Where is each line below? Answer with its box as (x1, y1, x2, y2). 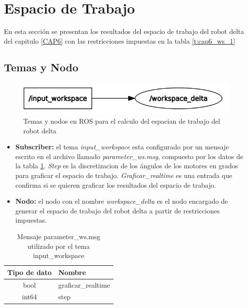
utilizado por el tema (27, 241, 90, 251)
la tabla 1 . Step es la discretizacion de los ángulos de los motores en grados (15, 161, 238, 171)
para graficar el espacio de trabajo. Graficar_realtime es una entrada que (15, 170, 232, 180)
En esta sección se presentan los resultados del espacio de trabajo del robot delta (4, 26, 244, 36)
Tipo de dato (7, 267, 52, 277)
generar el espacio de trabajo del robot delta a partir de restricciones (15, 205, 220, 215)
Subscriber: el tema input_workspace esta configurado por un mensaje (15, 142, 229, 152)
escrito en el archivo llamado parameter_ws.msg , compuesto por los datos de (15, 151, 244, 161)
